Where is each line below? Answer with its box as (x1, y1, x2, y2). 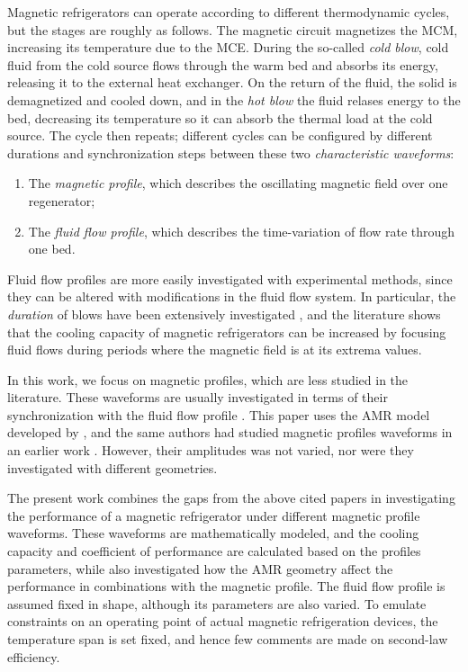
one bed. (28, 239, 76, 258)
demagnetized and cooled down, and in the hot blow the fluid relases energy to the (7, 90, 461, 109)
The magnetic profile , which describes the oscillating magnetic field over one (28, 174, 448, 193)
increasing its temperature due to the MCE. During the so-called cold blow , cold (7, 38, 449, 57)
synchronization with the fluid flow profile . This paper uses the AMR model (7, 405, 430, 424)
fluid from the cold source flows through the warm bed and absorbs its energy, (7, 55, 438, 74)
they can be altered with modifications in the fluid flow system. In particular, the (7, 287, 456, 306)
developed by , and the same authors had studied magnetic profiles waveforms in (7, 423, 453, 442)
